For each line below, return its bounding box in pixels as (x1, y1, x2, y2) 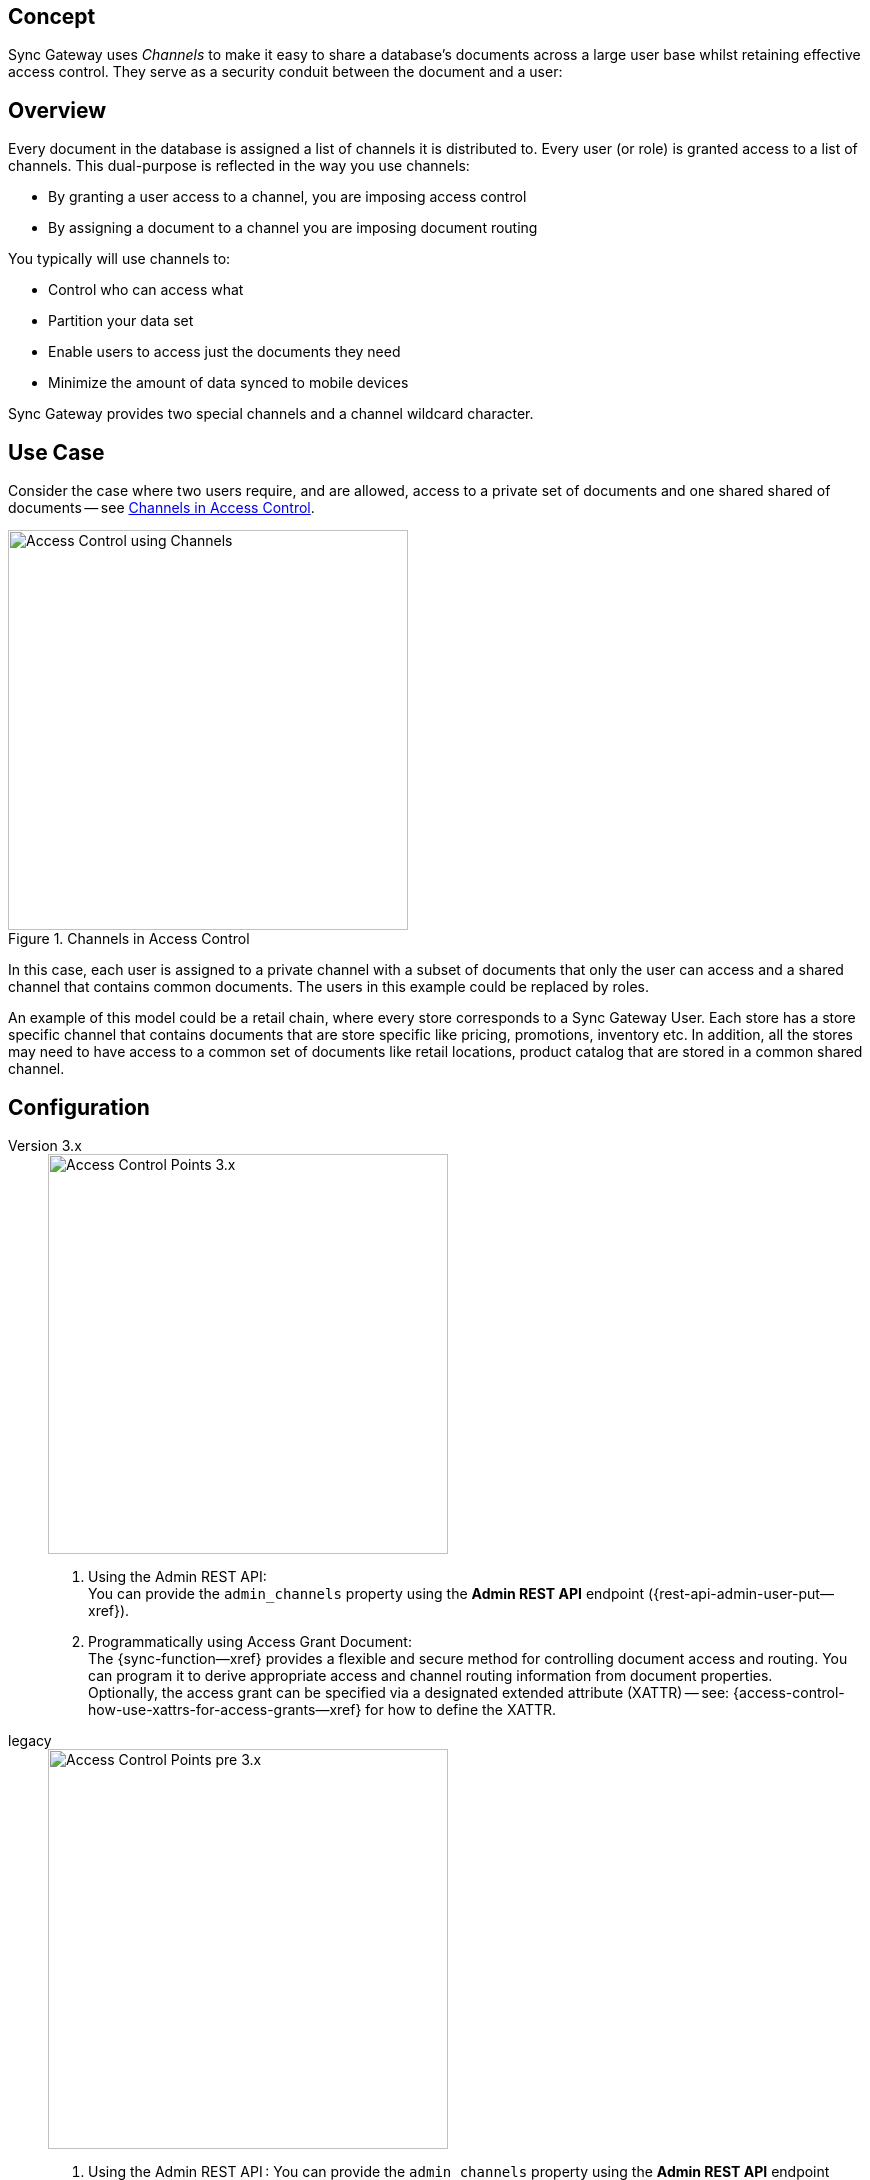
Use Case (8, 439, 105, 465)
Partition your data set (48, 312, 194, 330)
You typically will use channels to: (8, 250, 231, 268)
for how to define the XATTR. (365, 1700, 557, 1718)
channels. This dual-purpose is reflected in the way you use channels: (8, 157, 470, 175)
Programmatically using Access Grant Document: (88, 1632, 412, 1650)
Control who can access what (48, 281, 244, 299)
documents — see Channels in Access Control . (8, 499, 315, 517)
